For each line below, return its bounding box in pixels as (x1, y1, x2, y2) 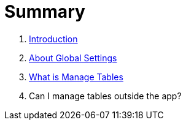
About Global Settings (29, 52, 117, 63)
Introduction (29, 33, 78, 44)
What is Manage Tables (29, 71, 123, 82)
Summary (4, 1, 85, 22)
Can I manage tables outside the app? (29, 90, 182, 101)
